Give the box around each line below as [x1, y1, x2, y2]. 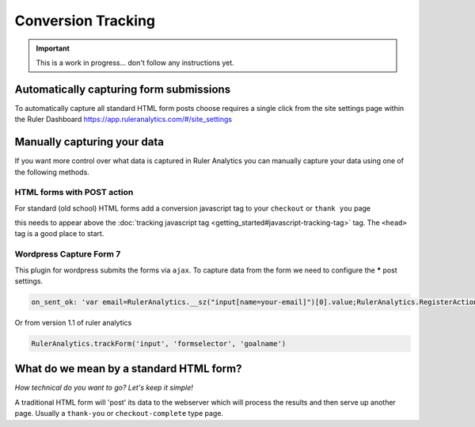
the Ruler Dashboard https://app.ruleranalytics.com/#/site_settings [14, 115, 233, 124]
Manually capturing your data [14, 135, 164, 149]
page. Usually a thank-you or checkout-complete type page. [14, 409, 224, 418]
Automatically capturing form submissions [14, 82, 231, 96]
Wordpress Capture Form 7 [14, 249, 121, 260]
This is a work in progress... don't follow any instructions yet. [36, 58, 235, 67]
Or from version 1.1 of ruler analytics [14, 318, 132, 327]
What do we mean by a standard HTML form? [14, 362, 242, 376]
